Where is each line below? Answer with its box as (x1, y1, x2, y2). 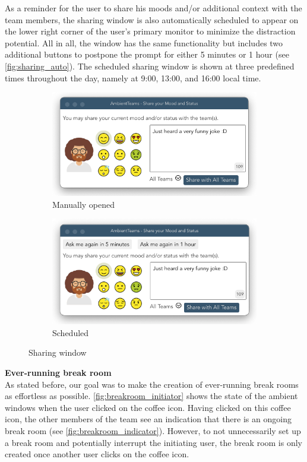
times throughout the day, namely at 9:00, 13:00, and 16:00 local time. (5, 71, 261, 84)
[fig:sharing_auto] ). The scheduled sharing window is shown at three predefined (5, 59, 295, 72)
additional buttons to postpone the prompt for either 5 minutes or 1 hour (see (5, 48, 289, 61)
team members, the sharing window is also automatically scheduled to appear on (5, 13, 299, 26)
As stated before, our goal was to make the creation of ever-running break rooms (5, 378, 299, 390)
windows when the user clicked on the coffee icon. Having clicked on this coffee (5, 401, 291, 413)
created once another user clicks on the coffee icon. (5, 448, 189, 460)
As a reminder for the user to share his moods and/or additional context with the (5, 2, 302, 14)
